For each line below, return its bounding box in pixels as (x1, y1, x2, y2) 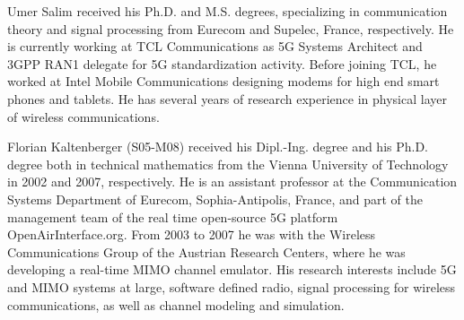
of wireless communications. (7, 107, 160, 125)
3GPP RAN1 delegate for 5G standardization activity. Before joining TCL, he (7, 54, 437, 73)
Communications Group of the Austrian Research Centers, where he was (7, 242, 406, 261)
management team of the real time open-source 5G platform (7, 207, 338, 226)
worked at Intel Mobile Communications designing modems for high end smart (7, 72, 440, 91)
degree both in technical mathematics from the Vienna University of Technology (7, 154, 449, 173)
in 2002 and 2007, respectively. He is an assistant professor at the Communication (7, 172, 458, 191)
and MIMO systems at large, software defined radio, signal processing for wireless (7, 277, 456, 296)
